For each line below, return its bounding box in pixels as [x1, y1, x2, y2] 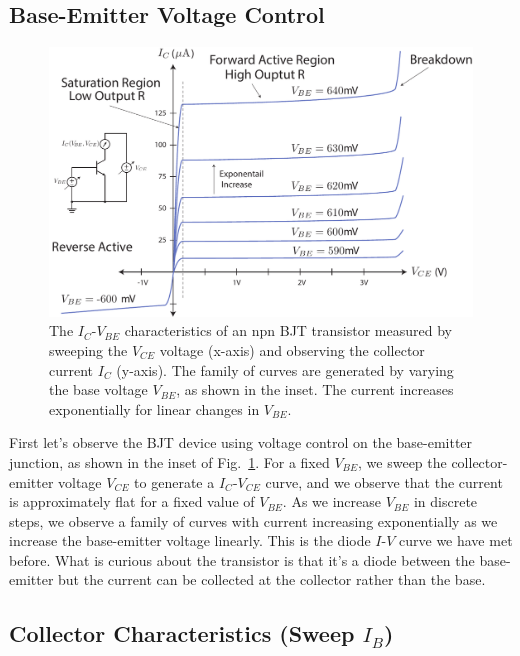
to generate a [134, 471, 215, 492]
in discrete [413, 491, 478, 512]
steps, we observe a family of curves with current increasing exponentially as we [9, 510, 498, 531]
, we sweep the [358, 451, 447, 472]
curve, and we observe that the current [265, 471, 503, 492]
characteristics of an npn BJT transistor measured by [124, 320, 452, 341]
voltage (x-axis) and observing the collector [159, 339, 425, 360]
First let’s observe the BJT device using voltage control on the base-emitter [9, 432, 473, 453]
